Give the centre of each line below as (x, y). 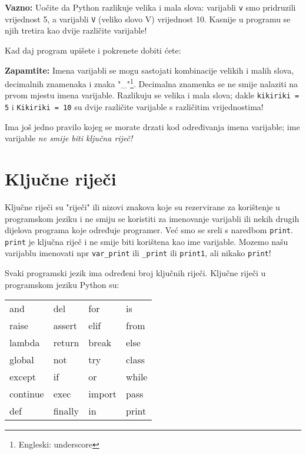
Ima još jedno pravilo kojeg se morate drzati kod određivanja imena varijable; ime (152, 126)
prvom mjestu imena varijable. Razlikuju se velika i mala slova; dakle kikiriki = (152, 95)
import (102, 394)
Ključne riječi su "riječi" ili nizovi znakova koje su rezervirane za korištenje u (142, 206)
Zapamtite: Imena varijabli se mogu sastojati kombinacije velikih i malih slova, (149, 70)
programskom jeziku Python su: (62, 284)
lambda (25, 343)
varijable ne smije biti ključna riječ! (69, 138)
